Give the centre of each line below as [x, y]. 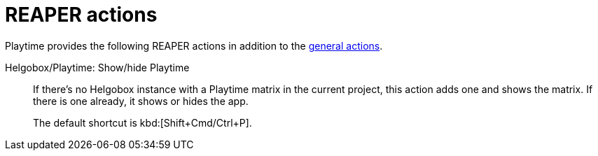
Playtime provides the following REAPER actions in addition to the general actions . [194, 45]
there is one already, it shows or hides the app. [141, 101]
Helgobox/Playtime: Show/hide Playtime [97, 67]
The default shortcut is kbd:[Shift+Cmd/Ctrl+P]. [142, 122]
